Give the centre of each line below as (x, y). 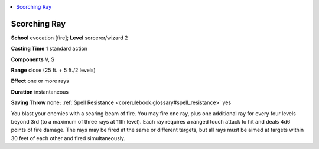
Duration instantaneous (40, 92)
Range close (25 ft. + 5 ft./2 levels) (53, 70)
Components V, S (32, 59)
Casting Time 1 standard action (49, 49)
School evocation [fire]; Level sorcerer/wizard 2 (69, 38)
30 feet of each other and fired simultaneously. (68, 138)
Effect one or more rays (40, 81)
